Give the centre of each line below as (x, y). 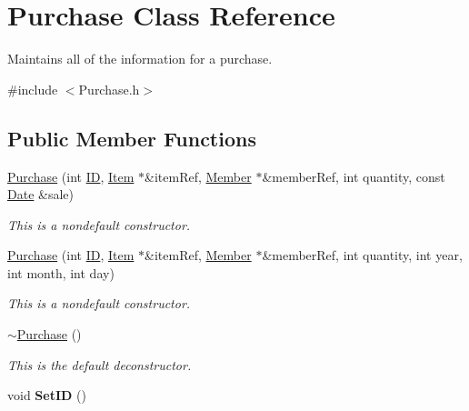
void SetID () (47, 395)
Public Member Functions (132, 138)
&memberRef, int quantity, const (354, 176)
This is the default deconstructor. (100, 364)
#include (33, 89)
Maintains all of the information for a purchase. (140, 59)
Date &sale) (40, 194)
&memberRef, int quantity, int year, (362, 255)
